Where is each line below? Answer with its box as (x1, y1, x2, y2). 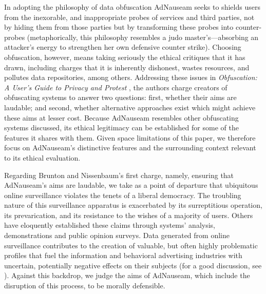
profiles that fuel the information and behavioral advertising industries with (4, 250, 242, 261)
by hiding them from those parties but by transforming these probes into (4, 22, 234, 32)
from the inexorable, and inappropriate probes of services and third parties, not (4, 11, 255, 22)
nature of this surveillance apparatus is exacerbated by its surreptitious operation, (4, 200, 262, 210)
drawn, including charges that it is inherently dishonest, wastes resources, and (4, 62, 250, 72)
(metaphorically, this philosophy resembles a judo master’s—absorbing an (27, 31, 259, 42)
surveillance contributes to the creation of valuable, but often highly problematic (4, 240, 258, 250)
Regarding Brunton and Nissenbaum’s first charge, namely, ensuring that (4, 169, 234, 180)
